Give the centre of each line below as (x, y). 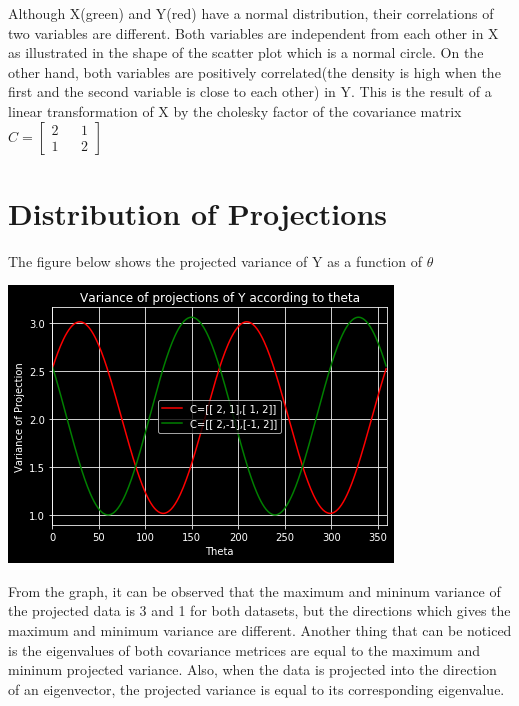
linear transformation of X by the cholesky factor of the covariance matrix (235, 110)
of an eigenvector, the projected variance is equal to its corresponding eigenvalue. (256, 688)
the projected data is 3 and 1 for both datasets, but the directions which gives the (259, 610)
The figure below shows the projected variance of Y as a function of (215, 260)
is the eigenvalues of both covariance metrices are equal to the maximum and (244, 649)
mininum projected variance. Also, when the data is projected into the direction (252, 669)
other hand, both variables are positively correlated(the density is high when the (254, 71)
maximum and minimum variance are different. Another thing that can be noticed (260, 630)
